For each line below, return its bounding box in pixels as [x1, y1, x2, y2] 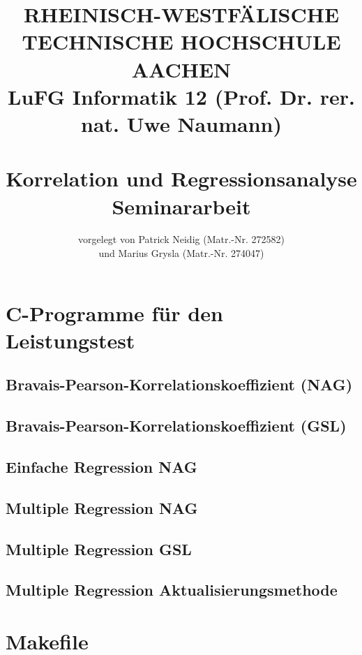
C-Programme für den [6, 298, 223, 327]
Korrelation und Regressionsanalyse [6, 164, 357, 193]
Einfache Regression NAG [6, 455, 197, 477]
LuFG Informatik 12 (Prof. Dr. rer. [8, 82, 355, 110]
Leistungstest [6, 325, 135, 354]
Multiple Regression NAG [6, 496, 198, 518]
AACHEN [131, 54, 232, 83]
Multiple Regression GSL [6, 538, 192, 559]
